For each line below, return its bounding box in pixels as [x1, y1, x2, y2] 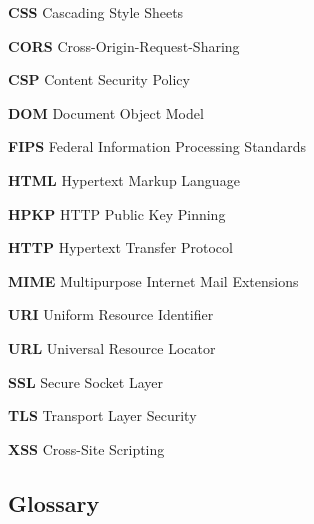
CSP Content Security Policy [8, 69, 190, 90]
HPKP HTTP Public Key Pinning [8, 203, 226, 224]
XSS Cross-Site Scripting [8, 438, 165, 459]
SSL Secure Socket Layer [8, 371, 164, 392]
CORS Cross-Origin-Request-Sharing [8, 35, 240, 56]
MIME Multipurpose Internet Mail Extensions [8, 270, 299, 291]
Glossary [8, 487, 100, 518]
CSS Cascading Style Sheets [8, 2, 184, 22]
